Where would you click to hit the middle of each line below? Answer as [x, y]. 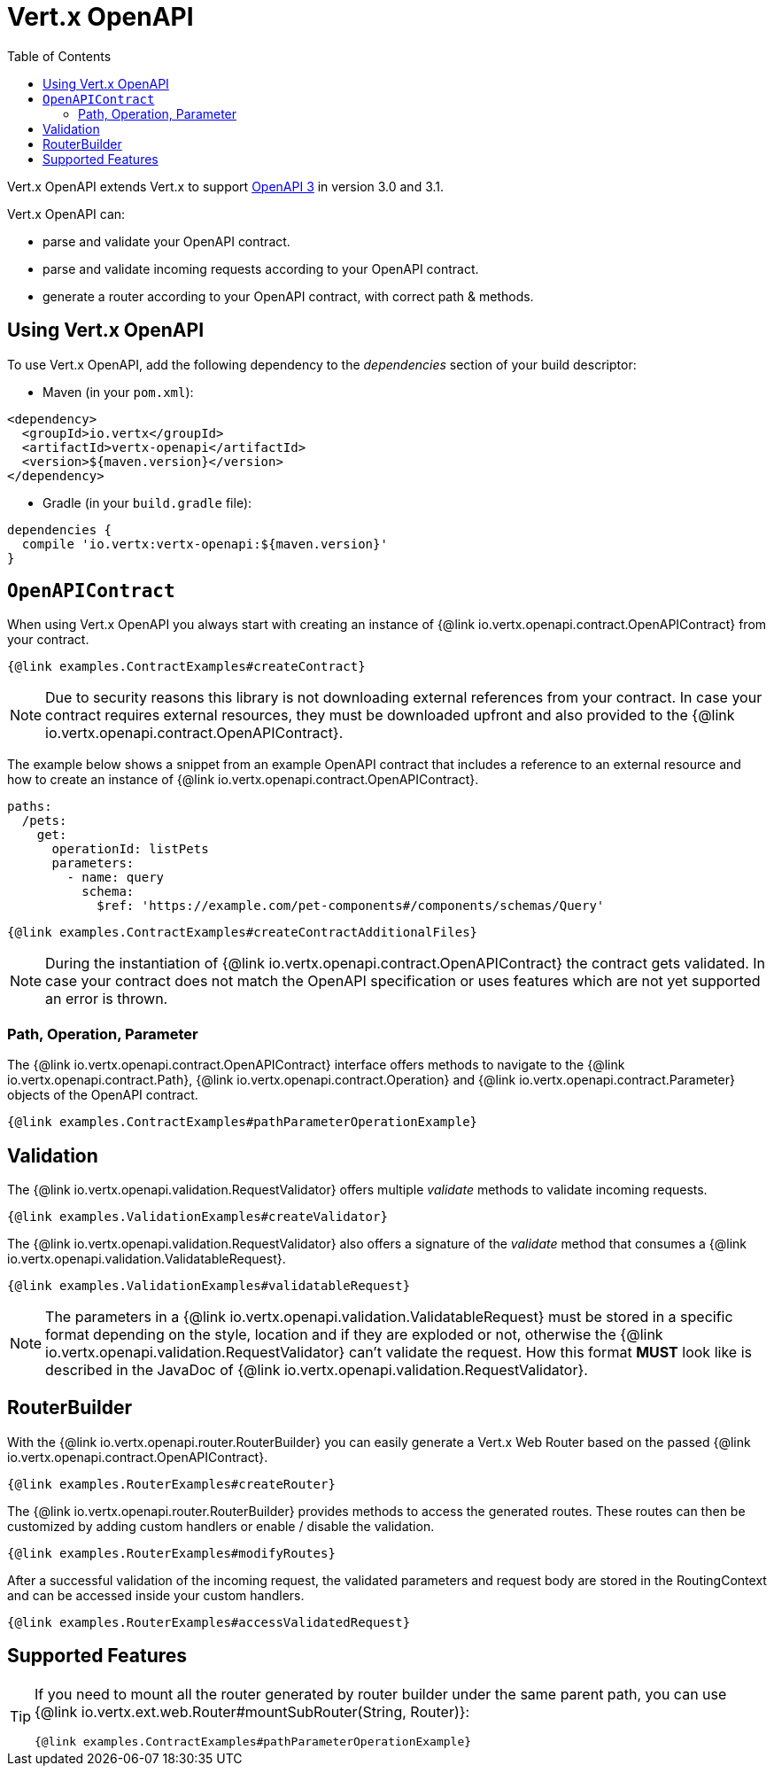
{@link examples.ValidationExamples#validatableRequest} [209, 1286]
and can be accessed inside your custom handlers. [156, 1595]
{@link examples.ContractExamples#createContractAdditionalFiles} [243, 933]
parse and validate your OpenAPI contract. [166, 241]
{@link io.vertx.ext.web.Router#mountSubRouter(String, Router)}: [252, 1711]
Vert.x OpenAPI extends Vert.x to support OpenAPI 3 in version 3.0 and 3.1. [226, 186]
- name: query [116, 878]
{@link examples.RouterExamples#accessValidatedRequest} [209, 1622]
